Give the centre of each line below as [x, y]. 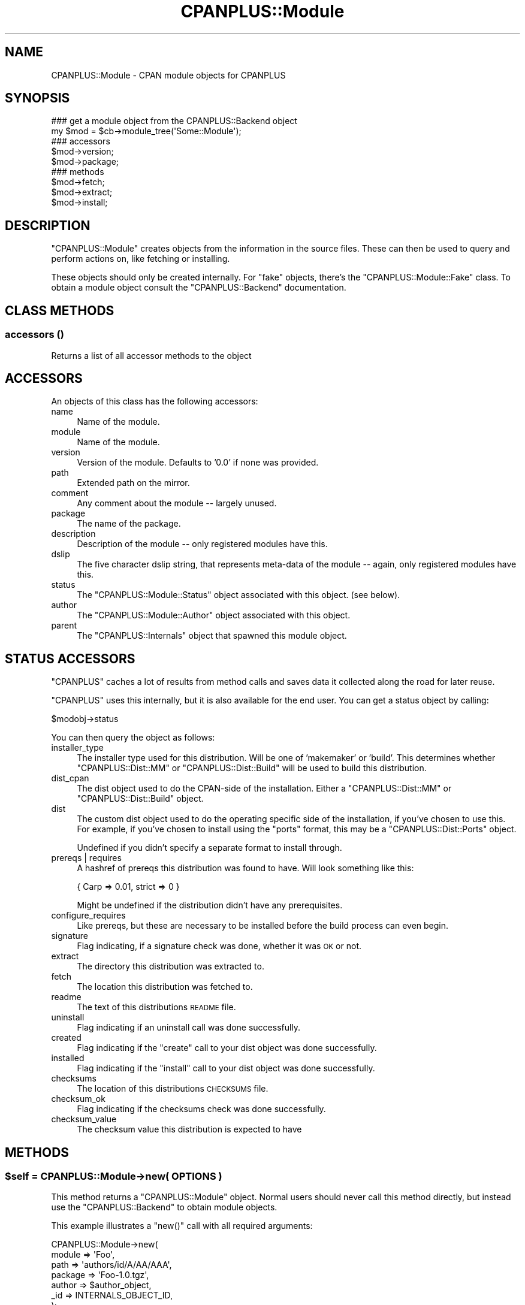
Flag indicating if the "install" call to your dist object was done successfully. [226, 1068]
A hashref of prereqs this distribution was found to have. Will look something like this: [245, 868]
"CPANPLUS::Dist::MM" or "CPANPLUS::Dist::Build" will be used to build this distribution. [252, 768]
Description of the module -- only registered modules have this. [202, 544]
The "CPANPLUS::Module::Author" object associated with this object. [214, 615]
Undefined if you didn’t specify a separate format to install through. [209, 848]
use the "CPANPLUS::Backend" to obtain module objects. [164, 1207]
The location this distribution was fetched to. [165, 987]
